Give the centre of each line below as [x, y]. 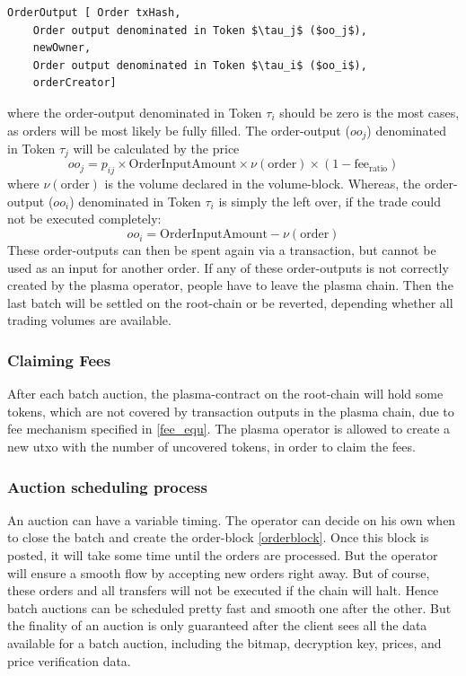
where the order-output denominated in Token [135, 112]
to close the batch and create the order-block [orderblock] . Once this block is [218, 537]
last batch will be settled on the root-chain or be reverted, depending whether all [230, 302]
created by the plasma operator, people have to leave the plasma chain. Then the [230, 285]
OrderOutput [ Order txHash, [94, 13]
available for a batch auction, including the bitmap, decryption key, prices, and [224, 642]
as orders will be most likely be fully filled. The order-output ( [179, 130]
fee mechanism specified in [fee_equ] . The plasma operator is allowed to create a [229, 429]
